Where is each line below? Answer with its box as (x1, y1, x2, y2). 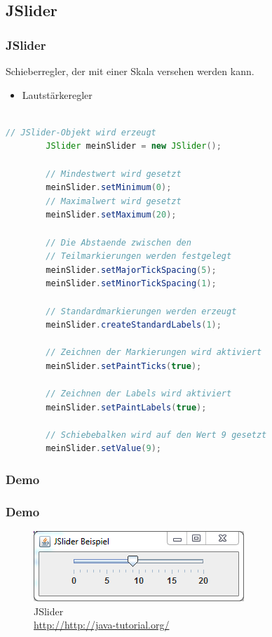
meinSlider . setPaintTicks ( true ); (46, 361, 202, 371)
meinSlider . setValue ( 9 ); (46, 443, 161, 454)
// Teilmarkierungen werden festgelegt (46, 251, 232, 262)
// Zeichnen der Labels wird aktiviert (46, 389, 232, 399)
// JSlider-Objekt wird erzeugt (6, 127, 156, 138)
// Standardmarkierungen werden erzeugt (46, 306, 237, 316)
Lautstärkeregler (22, 87, 93, 102)
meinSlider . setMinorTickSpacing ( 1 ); (46, 279, 217, 289)
